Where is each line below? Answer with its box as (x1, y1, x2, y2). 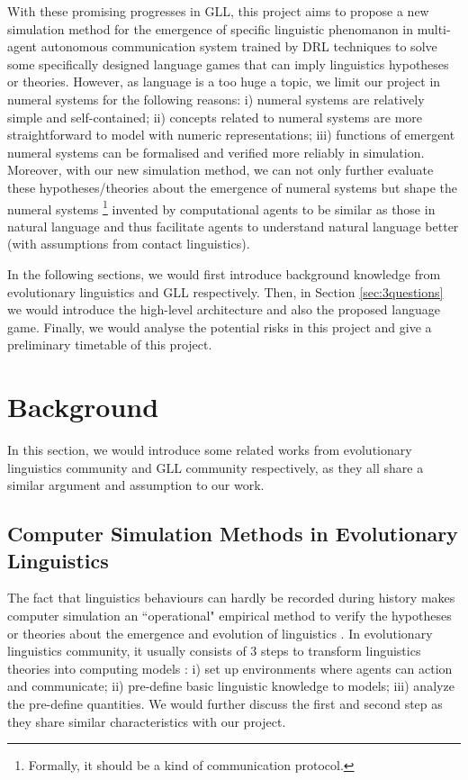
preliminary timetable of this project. (7, 335, 212, 354)
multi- (417, 19, 451, 38)
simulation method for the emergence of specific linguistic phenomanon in (7, 19, 414, 38)
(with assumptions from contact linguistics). (7, 234, 250, 253)
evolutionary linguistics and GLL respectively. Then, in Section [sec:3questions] (7, 282, 444, 301)
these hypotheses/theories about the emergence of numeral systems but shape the (7, 177, 458, 196)
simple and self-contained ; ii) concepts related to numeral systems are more (7, 107, 423, 126)
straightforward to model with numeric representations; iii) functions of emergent (7, 125, 455, 144)
